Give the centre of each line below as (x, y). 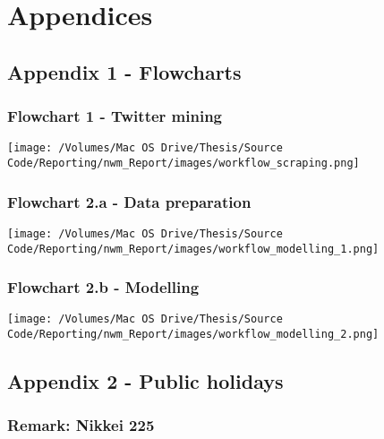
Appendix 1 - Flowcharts (124, 71)
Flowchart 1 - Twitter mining (115, 116)
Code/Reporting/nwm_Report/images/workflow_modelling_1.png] (193, 249)
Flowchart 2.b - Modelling (103, 287)
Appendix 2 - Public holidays (145, 381)
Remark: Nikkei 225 (81, 425)
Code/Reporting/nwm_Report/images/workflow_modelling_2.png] (193, 335)
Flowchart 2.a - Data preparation (129, 201)
